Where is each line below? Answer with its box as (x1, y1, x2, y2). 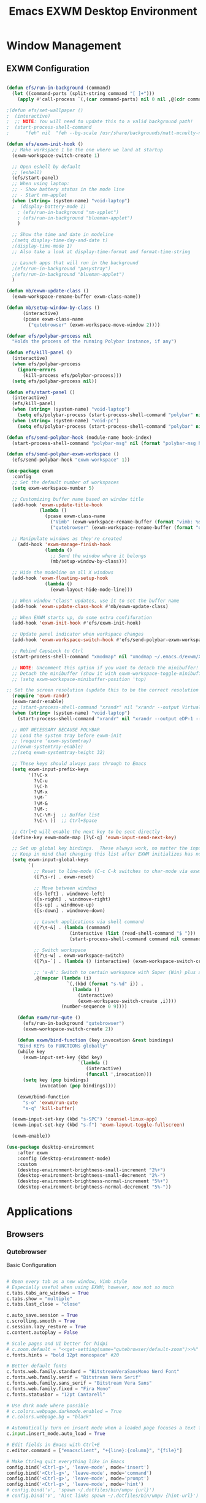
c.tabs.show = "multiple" (6, 1295, 72, 1302)
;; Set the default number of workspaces (12, 479, 120, 485)
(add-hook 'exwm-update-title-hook (12, 501, 103, 508)
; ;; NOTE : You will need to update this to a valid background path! (6, 118, 193, 125)
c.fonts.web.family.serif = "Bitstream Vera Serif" (6, 1374, 141, 1380)
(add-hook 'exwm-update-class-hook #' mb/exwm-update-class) (12, 603, 169, 609)
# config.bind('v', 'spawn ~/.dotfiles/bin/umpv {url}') (6, 1487, 155, 1493)
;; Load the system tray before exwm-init (12, 732, 122, 739)
